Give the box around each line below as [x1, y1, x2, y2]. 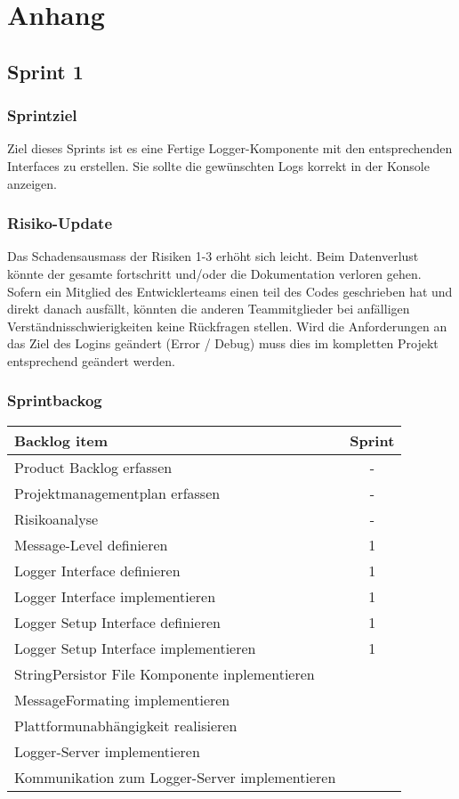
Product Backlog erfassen [14, 456, 173, 477]
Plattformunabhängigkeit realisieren [14, 714, 238, 736]
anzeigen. [7, 174, 57, 192]
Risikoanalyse [14, 508, 99, 529]
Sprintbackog [7, 389, 102, 412]
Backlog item [14, 429, 109, 451]
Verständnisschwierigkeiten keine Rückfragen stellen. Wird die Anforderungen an [7, 316, 447, 335]
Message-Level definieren [14, 534, 168, 555]
